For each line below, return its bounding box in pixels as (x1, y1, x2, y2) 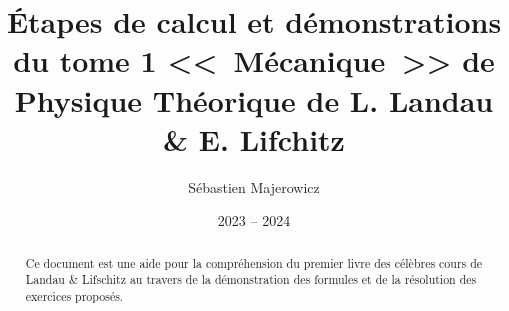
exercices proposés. (25, 287, 124, 304)
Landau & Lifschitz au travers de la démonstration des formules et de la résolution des (25, 271, 477, 288)
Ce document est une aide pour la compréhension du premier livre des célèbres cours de (25, 254, 483, 271)
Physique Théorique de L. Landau (14, 79, 494, 120)
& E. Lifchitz (163, 118, 345, 159)
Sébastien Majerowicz (188, 176, 320, 197)
